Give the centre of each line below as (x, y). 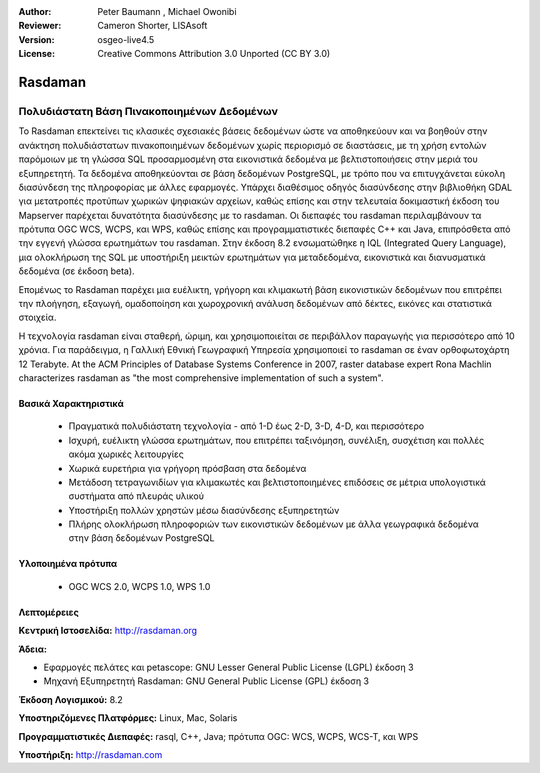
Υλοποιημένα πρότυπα (68, 564)
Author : (35, 11)
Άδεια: (32, 649)
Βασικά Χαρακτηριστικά (71, 403)
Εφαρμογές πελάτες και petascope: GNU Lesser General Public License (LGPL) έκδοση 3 (228, 667)
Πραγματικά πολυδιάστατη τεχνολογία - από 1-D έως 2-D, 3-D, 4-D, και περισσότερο (246, 426)
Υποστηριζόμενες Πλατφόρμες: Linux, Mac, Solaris (128, 718)
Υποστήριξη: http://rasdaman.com (90, 754)
